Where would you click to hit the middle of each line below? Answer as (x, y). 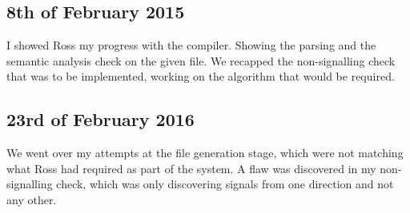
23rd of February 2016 (100, 119)
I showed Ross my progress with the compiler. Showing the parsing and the (191, 45)
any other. (32, 199)
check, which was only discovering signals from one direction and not (225, 184)
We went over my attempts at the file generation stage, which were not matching (205, 153)
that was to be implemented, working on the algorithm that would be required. (201, 76)
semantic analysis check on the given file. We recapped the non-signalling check (201, 60)
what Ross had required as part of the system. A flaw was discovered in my (191, 168)
